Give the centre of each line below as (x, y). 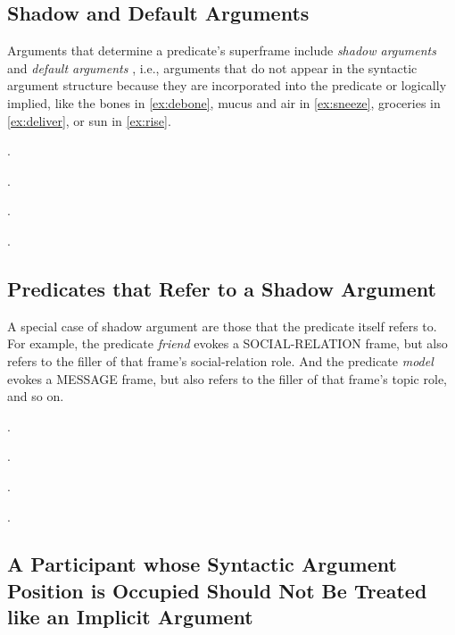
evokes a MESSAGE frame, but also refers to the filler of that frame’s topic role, (227, 378)
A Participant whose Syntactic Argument (202, 564)
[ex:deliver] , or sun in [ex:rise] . (89, 120)
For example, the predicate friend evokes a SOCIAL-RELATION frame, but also (227, 343)
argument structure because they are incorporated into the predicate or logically (227, 85)
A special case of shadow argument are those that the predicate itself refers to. (222, 326)
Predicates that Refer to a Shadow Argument (222, 288)
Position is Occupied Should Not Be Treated (217, 590)
